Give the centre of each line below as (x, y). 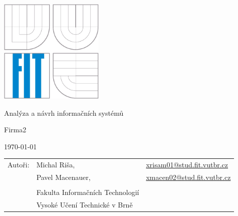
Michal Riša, (56, 165)
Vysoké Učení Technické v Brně (84, 204)
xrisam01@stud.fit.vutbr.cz (187, 165)
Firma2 (15, 130)
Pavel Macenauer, (63, 177)
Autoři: (19, 165)
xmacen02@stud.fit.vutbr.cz (188, 177)
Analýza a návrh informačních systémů (64, 113)
